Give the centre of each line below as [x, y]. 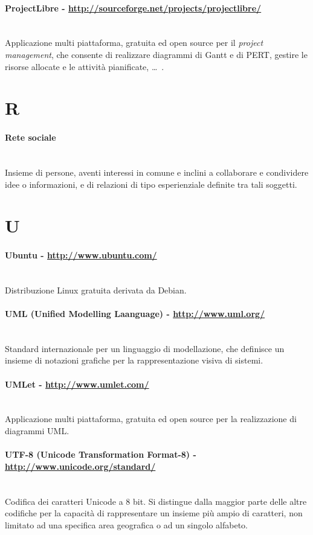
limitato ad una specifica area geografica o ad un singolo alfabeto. [126, 524]
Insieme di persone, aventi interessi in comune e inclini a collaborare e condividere [157, 172]
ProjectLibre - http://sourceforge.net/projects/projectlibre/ [133, 8]
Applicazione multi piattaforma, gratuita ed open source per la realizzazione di [151, 419]
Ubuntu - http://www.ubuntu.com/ [81, 255]
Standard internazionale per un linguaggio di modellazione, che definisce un [145, 348]
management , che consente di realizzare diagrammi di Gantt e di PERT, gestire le [156, 54]
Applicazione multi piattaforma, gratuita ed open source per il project [134, 43]
